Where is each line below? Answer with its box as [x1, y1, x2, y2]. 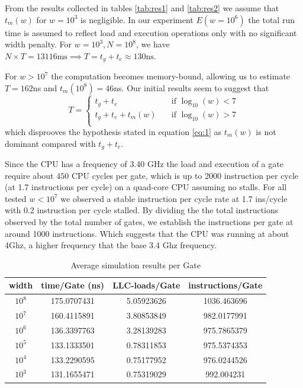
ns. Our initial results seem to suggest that [114, 81, 269, 94]
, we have [136, 38, 170, 50]
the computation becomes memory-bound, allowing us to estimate [51, 70, 291, 82]
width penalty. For [5, 38, 72, 50]
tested [5, 192, 27, 204]
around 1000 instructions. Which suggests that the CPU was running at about [5, 227, 289, 239]
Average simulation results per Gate [70, 258, 201, 271]
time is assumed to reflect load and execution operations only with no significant [5, 26, 297, 39]
